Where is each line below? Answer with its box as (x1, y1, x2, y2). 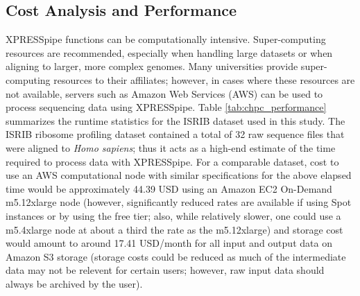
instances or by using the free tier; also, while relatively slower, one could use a (6, 208, 341, 223)
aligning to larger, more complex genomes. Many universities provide (6, 59, 298, 73)
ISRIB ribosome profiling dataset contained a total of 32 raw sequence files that (6, 127, 345, 141)
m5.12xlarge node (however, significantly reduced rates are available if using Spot (6, 195, 352, 209)
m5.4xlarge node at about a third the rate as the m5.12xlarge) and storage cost (6, 222, 343, 236)
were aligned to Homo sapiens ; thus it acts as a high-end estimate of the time (6, 140, 336, 155)
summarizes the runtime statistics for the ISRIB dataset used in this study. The (6, 113, 345, 128)
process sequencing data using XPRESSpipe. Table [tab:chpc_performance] (6, 100, 327, 114)
